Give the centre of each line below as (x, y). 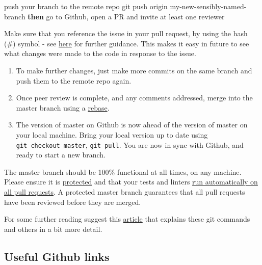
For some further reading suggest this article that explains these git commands (127, 219)
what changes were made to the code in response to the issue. (100, 53)
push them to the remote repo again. (74, 80)
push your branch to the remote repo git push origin (86, 6)
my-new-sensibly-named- (208, 6)
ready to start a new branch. (61, 155)
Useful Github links (57, 256)
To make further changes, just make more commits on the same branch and (134, 70)
